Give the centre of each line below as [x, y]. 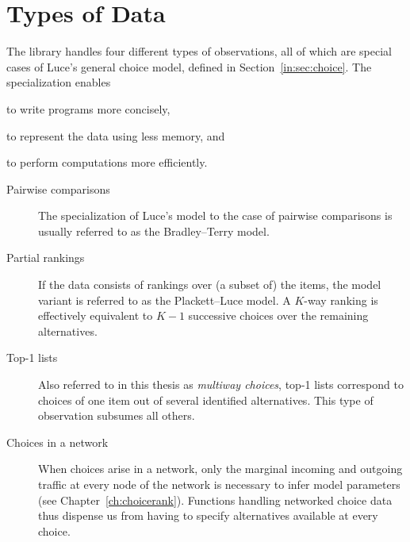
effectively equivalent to [96, 315]
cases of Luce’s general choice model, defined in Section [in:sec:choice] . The [189, 66]
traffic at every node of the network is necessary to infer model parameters [219, 484]
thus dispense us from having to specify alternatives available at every [208, 515]
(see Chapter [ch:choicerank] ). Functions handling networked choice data [215, 500]
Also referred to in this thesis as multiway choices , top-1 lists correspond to [221, 384]
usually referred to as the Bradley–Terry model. [154, 231]
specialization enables [59, 82]
